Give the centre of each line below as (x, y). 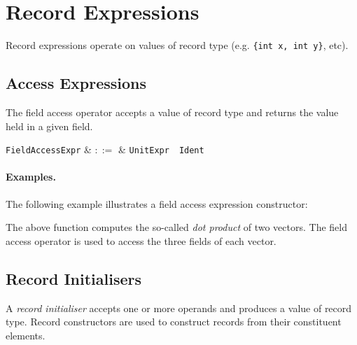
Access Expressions (76, 83)
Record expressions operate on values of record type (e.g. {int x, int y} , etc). (177, 45)
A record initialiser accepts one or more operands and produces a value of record (179, 308)
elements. (26, 335)
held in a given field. (49, 126)
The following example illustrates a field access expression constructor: (157, 203)
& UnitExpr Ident (161, 149)
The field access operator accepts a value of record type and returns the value (172, 112)
